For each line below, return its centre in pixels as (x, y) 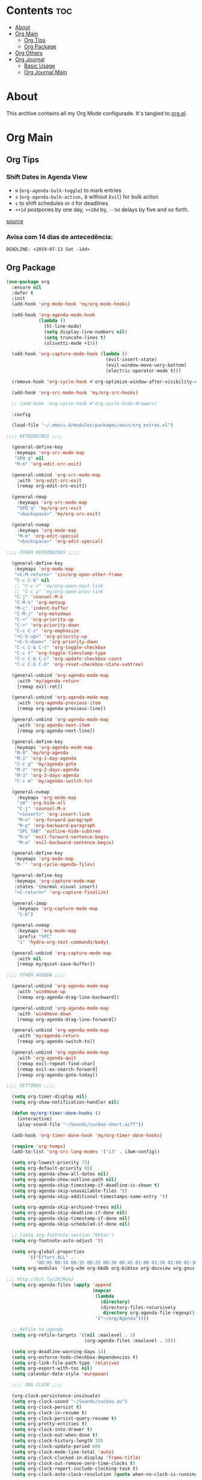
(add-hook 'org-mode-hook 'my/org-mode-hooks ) (71, 304)
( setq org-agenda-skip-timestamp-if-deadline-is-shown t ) (86, 1185)
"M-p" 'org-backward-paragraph (56, 825)
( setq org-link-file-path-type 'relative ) (66, 1363)
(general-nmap (29, 497)
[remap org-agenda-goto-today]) (57, 1075)
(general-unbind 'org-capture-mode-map (62, 953)
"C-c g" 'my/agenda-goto (45, 764)
